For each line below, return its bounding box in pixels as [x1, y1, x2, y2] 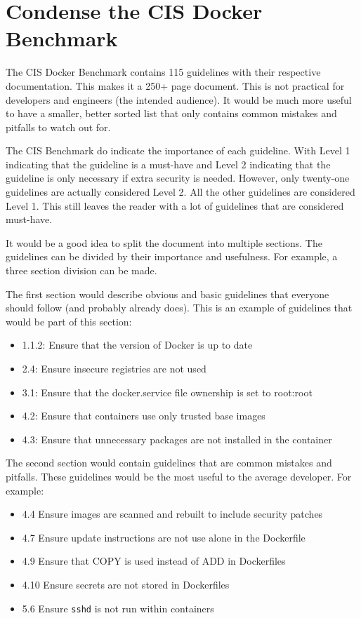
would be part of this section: [6, 314, 132, 328]
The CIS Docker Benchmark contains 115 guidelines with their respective [6, 65, 321, 79]
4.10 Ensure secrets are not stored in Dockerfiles [22, 577, 230, 591]
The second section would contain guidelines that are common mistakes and [6, 455, 332, 470]
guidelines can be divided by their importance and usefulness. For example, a [6, 249, 338, 264]
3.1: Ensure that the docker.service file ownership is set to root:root [22, 384, 313, 399]
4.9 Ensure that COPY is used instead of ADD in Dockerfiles [22, 553, 286, 568]
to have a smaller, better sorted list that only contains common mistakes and [6, 106, 337, 121]
